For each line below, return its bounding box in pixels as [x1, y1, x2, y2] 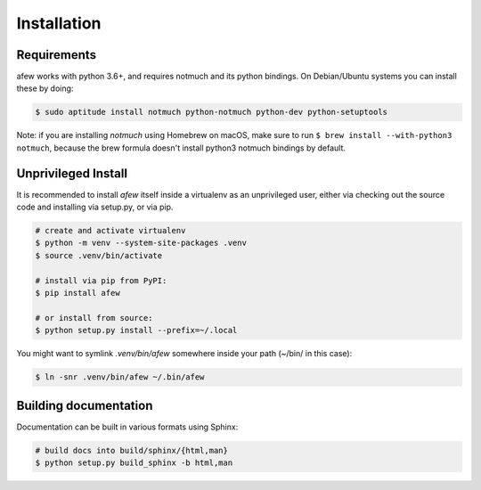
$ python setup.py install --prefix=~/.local [35, 325, 238, 336]
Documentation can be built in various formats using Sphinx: [16, 421, 239, 432]
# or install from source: [35, 313, 153, 323]
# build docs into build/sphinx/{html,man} [35, 445, 229, 455]
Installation [16, 13, 102, 33]
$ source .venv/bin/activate [35, 250, 163, 260]
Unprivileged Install [16, 166, 128, 181]
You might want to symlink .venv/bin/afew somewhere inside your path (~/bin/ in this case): [16, 348, 353, 359]
